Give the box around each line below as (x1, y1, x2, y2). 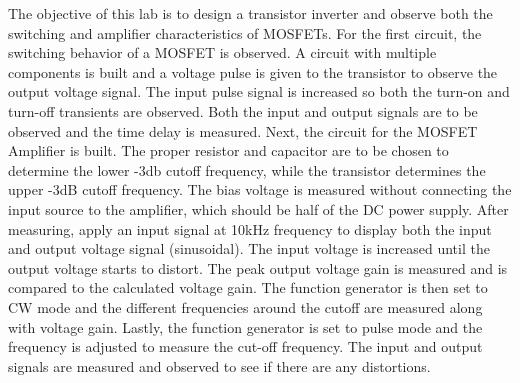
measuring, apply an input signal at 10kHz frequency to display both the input (8, 218, 492, 239)
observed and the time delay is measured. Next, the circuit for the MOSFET (8, 120, 478, 141)
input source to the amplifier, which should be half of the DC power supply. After (8, 198, 509, 219)
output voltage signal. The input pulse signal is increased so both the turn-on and (8, 81, 510, 102)
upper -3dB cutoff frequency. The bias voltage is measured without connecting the (8, 179, 512, 200)
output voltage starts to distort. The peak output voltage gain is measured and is (8, 257, 508, 278)
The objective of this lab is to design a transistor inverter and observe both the (8, 3, 493, 23)
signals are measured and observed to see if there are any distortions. (8, 355, 431, 376)
